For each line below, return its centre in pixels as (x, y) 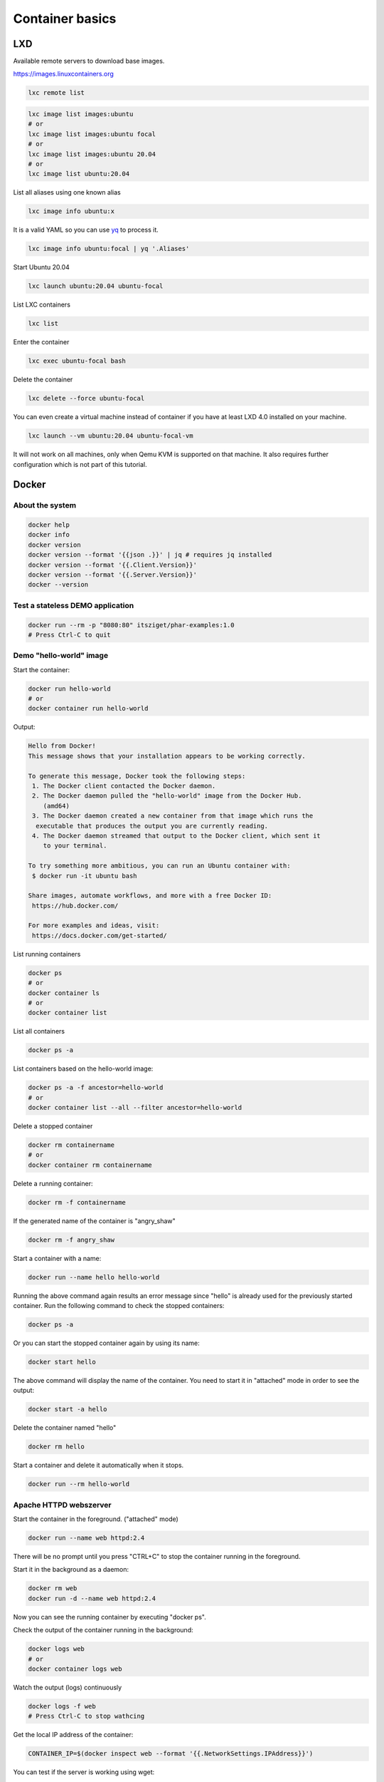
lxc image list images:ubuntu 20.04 (92, 154)
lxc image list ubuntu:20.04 (79, 174)
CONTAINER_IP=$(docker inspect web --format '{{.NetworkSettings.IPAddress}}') (171, 1754)
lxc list (43, 324)
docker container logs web (75, 1669)
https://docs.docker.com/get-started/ (100, 935)
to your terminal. (75, 846)
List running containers (47, 954)
